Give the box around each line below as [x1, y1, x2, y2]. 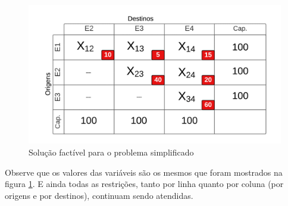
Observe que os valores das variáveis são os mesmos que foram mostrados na [5, 166, 283, 178]
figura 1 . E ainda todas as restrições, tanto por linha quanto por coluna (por [5, 178, 284, 190]
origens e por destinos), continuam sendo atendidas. [5, 189, 193, 201]
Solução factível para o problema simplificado [29, 145, 194, 158]
